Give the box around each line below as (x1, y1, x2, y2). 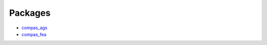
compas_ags (21, 25, 47, 31)
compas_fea (21, 31, 46, 37)
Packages (9, 7, 51, 18)
